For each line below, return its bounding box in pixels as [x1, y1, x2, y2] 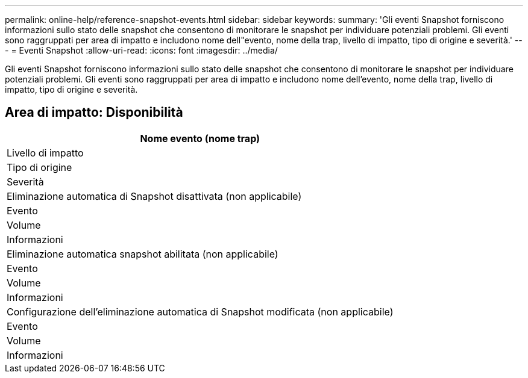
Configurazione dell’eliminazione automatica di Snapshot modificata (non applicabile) [7, 305, 394, 318]
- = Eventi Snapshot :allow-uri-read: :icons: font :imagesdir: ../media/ [5, 45, 278, 55]
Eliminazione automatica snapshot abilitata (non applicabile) [7, 247, 278, 260]
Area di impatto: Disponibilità [5, 105, 183, 120]
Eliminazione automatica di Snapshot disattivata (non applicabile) [7, 190, 302, 202]
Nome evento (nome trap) [140, 132, 260, 144]
